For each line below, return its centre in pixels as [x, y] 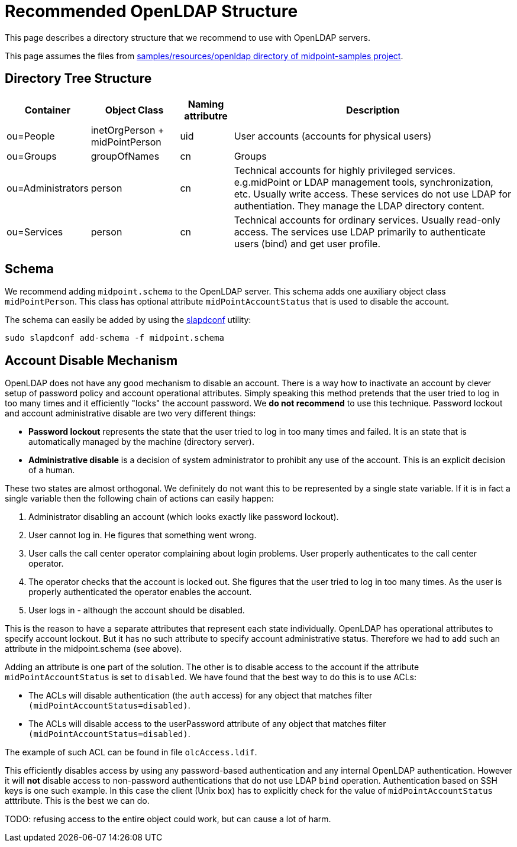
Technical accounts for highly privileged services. [345, 170]
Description [373, 110]
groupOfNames [125, 156]
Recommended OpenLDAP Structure [151, 11]
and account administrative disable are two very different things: [130, 413]
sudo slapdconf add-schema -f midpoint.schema [114, 338]
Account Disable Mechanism [91, 360]
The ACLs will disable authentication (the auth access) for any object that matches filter [201, 696]
